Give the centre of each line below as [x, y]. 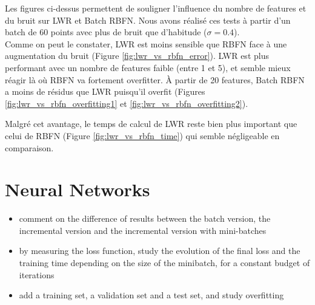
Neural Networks [78, 189]
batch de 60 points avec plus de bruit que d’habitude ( [106, 32]
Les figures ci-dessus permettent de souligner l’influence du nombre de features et [156, 8]
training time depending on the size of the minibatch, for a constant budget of [164, 263]
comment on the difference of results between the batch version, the [145, 218]
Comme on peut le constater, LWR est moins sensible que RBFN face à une [146, 43]
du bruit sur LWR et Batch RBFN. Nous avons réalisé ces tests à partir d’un [148, 20]
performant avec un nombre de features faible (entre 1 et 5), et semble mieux [148, 67]
